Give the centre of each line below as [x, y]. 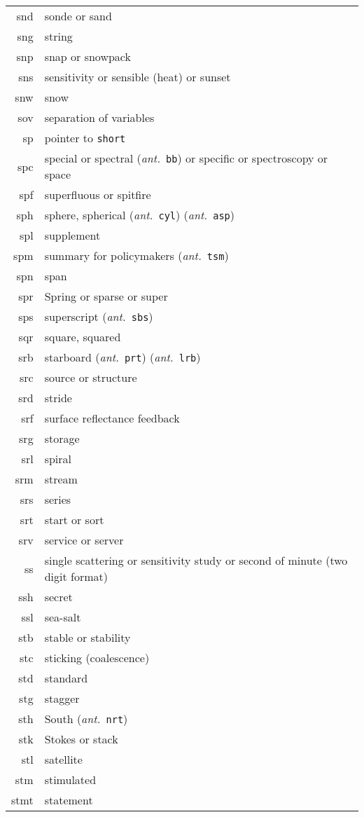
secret [58, 597]
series [58, 499]
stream [61, 479]
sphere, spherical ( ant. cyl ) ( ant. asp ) [140, 215]
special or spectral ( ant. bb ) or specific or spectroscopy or [186, 158]
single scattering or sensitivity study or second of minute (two [196, 560]
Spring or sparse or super [106, 296]
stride [58, 398]
